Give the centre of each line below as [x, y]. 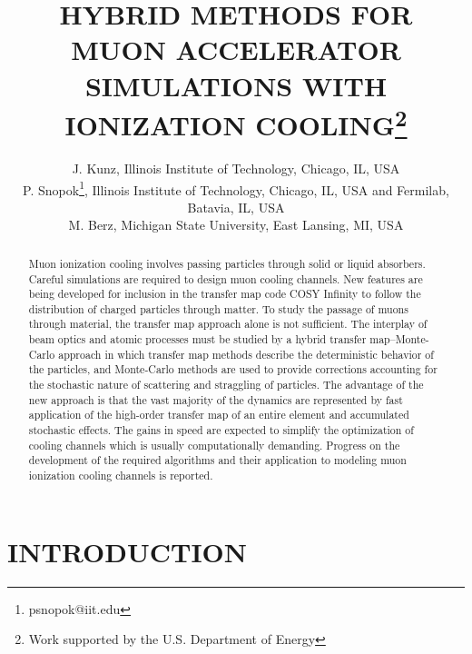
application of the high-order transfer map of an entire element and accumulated [219, 415]
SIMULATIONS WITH [236, 85]
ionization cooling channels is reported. [121, 476]
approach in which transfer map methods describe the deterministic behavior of [246, 354]
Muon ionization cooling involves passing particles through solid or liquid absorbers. [227, 263]
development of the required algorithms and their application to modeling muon [217, 460]
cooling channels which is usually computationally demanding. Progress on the [214, 445]
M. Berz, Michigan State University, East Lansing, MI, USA [236, 225]
